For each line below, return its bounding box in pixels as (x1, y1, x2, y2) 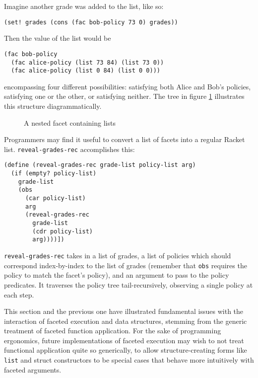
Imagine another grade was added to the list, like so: (4, 1, 164, 11)
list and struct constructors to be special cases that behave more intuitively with (4, 355, 254, 365)
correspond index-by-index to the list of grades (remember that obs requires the (4, 260, 247, 270)
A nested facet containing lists (24, 117, 116, 128)
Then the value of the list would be (4, 33, 111, 43)
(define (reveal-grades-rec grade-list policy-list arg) (4, 161, 196, 169)
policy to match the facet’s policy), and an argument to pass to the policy (4, 270, 229, 280)
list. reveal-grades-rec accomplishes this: (4, 144, 135, 154)
